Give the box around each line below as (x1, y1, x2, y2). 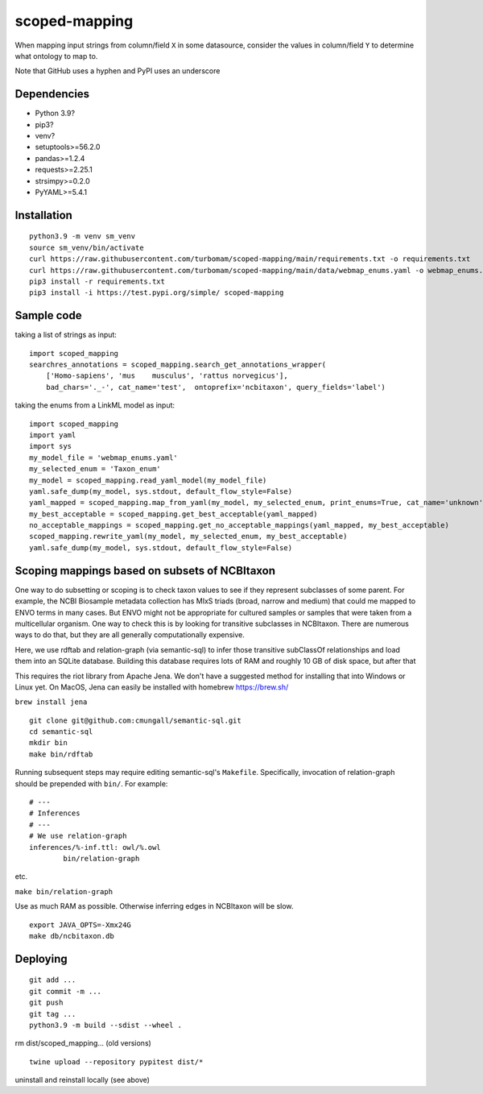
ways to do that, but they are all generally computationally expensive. (14, 630, 245, 640)
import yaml (29, 430, 76, 439)
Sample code (14, 309, 82, 322)
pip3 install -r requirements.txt (29, 276, 165, 286)
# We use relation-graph (29, 831, 127, 841)
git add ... (29, 976, 76, 984)
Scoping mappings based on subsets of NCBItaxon (14, 564, 276, 578)
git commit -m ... (29, 987, 102, 996)
